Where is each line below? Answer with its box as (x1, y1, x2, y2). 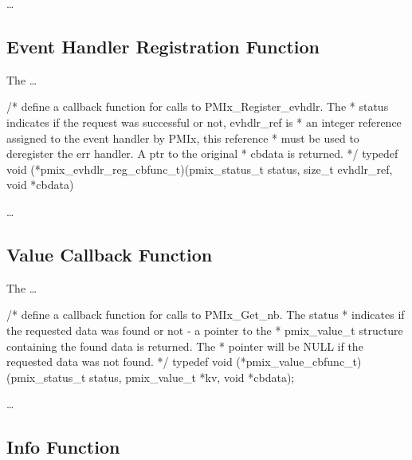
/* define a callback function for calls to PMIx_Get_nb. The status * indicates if (6, 306, 405, 323)
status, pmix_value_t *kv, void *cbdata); (88, 368, 295, 385)
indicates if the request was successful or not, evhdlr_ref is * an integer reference (6, 113, 402, 130)
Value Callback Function (6, 242, 213, 266)
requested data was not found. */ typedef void (6, 353, 233, 370)
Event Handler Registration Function (6, 33, 320, 58)
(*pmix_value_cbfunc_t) (236, 353, 362, 370)
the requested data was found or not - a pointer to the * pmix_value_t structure (6, 321, 403, 338)
